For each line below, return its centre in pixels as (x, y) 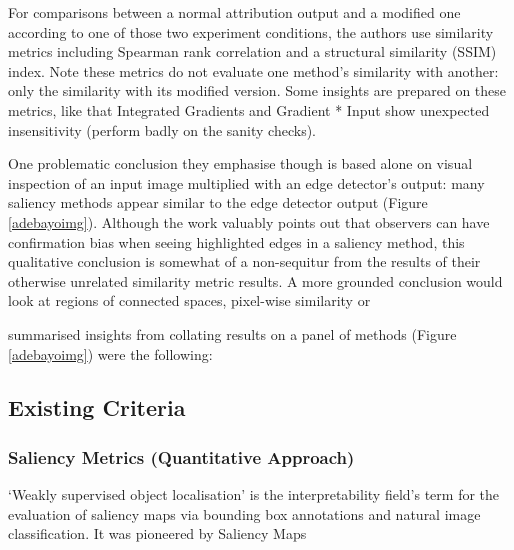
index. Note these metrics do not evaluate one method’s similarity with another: (253, 70)
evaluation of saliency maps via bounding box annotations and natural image (244, 513)
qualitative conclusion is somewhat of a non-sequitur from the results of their (244, 261)
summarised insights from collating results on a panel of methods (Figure (232, 333)
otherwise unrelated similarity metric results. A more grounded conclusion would (255, 280)
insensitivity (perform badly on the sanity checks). (162, 129)
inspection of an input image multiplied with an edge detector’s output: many (246, 182)
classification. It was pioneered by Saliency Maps (157, 533)
